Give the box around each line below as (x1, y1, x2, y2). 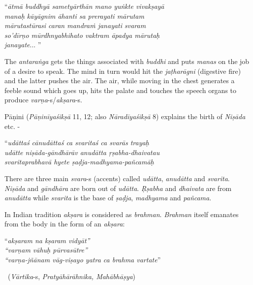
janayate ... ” (4, 39, 41, 50)
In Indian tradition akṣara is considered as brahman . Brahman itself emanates (4, 209, 239, 219)
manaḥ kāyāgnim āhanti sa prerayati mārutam (4, 10, 144, 21)
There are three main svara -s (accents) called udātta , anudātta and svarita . (4, 173, 230, 183)
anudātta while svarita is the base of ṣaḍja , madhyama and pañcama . (4, 192, 212, 203)
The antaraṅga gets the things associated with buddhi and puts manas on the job (4, 56, 250, 66)
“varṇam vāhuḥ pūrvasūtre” (4, 245, 88, 255)
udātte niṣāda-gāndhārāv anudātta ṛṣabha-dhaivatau (4, 147, 160, 157)
